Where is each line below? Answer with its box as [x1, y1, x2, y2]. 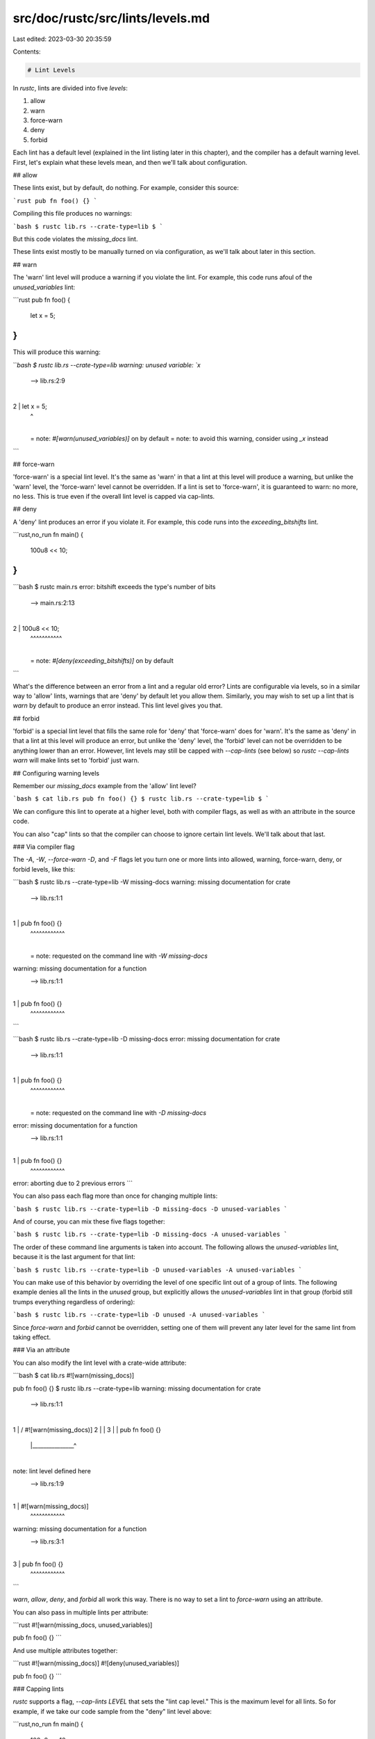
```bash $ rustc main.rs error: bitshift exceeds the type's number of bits [12, 583, 216, 591]
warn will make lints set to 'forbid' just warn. [12, 756, 140, 764]
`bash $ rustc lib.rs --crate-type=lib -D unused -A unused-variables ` [12, 1311, 266, 1319]
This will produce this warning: [12, 348, 101, 356]
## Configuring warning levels [12, 769, 100, 777]
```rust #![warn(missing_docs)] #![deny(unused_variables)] [12, 1659, 180, 1667]
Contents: [12, 47, 41, 56]
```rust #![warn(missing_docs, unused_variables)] [12, 1621, 153, 1629]
